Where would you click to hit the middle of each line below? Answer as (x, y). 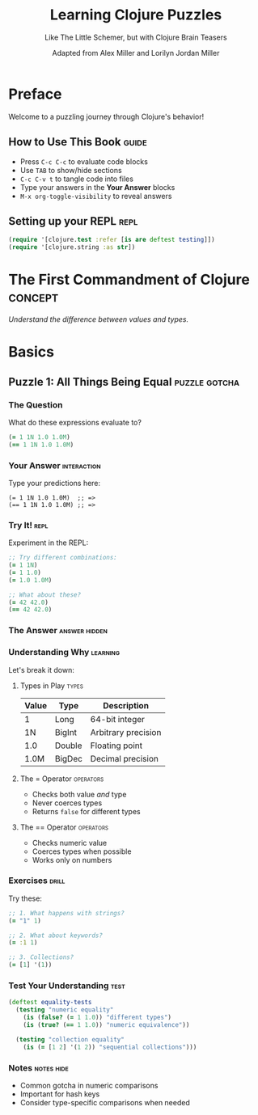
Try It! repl (28, 525)
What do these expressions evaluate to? (75, 422)
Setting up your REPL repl (73, 221)
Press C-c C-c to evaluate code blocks (84, 161)
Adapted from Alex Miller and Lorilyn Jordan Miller (136, 53)
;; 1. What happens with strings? (67, 913)
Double (68, 745)
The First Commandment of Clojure (129, 280)
